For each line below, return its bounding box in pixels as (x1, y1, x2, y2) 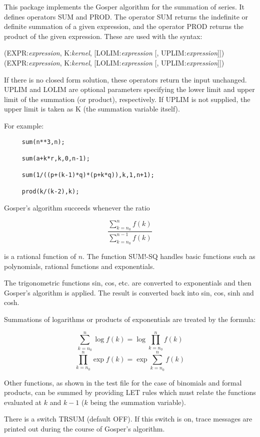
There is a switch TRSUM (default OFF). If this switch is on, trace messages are (4, 413, 252, 424)
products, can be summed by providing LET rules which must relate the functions (4, 387, 256, 397)
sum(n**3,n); (21, 138, 65, 145)
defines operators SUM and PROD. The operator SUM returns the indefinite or (4, 11, 248, 21)
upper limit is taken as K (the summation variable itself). (4, 103, 180, 114)
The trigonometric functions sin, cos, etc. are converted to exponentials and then (4, 277, 251, 288)
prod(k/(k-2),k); (21, 188, 79, 195)
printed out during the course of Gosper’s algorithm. (4, 423, 165, 433)
